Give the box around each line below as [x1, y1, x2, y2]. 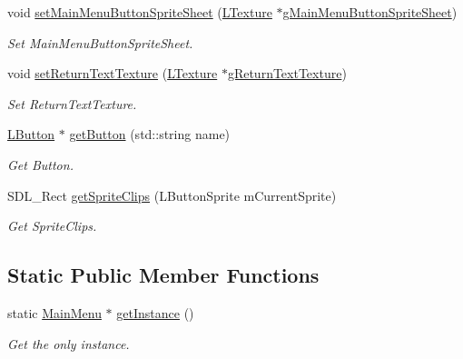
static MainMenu [7, 303, 102, 322]
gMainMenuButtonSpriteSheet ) [282, 3, 458, 21]
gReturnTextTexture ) [227, 64, 347, 83]
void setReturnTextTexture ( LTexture [7, 64, 218, 83]
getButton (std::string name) [69, 125, 231, 144]
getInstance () [116, 303, 194, 322]
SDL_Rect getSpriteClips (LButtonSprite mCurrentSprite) [7, 185, 337, 204]
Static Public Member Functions [7, 261, 320, 289]
